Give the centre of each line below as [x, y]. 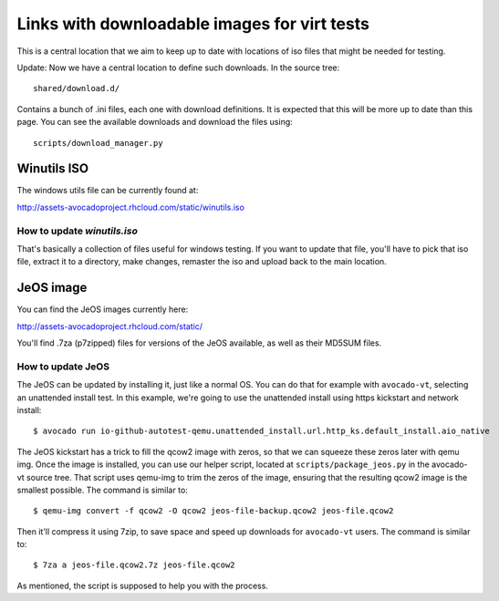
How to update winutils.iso [78, 231]
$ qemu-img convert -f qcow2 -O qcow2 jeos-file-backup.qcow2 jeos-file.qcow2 [213, 511]
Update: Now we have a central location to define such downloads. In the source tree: [178, 67]
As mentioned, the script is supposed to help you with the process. [143, 585]
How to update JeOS [63, 367]
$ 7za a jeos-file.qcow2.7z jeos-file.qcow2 [135, 565]
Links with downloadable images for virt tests [193, 24]
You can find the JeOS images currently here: [103, 309]
